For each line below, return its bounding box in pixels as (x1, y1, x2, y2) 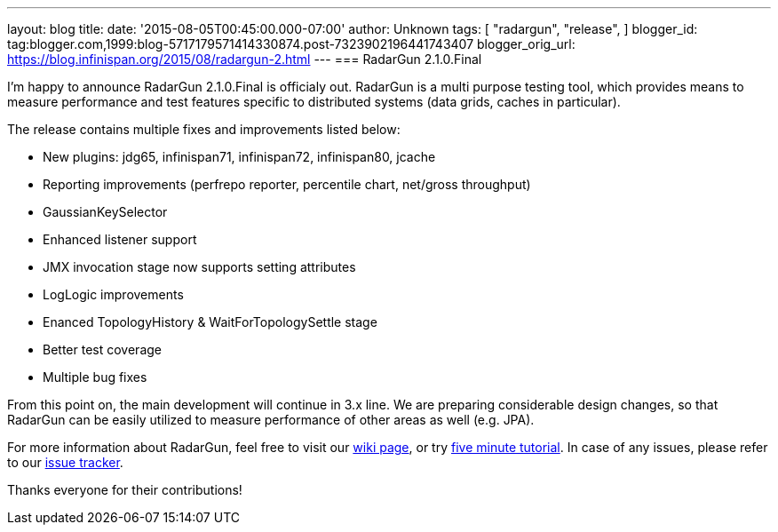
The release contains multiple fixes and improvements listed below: (7, 122, 401, 137)
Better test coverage (43, 342, 162, 357)
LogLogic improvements (43, 287, 184, 302)
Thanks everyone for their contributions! (7, 482, 242, 497)
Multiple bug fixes (43, 369, 147, 385)
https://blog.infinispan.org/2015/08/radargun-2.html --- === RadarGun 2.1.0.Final (7, 52, 482, 67)
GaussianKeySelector (43, 204, 168, 219)
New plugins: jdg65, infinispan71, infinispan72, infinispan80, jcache (43, 149, 436, 164)
